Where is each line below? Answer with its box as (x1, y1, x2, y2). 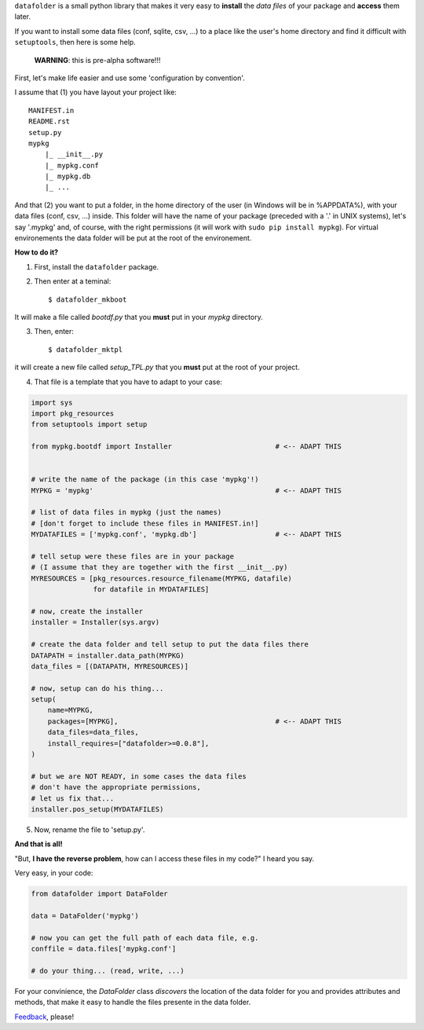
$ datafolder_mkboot (48, 295, 127, 304)
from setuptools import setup (31, 420, 148, 429)
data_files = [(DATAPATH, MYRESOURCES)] (31, 662, 188, 671)
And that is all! (14, 839, 63, 849)
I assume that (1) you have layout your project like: (14, 87, 177, 97)
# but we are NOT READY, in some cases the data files (31, 772, 247, 781)
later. (14, 12, 31, 21)
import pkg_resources (31, 409, 115, 418)
